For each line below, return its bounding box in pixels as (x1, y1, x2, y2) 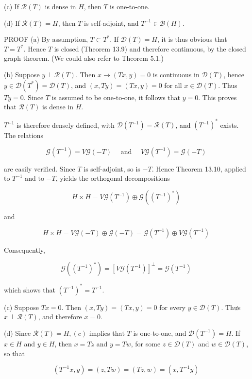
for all (164, 80, 182, 90)
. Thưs (221, 302, 241, 312)
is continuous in (152, 69, 200, 79)
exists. (220, 120, 239, 130)
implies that (89, 327, 125, 338)
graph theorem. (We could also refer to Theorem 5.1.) (4, 53, 164, 63)
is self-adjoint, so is (84, 163, 140, 173)
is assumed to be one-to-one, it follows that (51, 92, 181, 102)
